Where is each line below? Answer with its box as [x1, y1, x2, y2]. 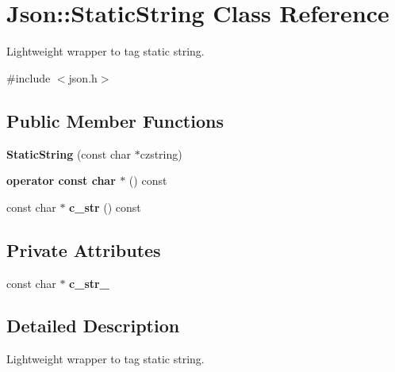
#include [6, 69, 51, 86]
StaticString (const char [6, 145, 132, 162]
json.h [68, 69, 98, 86]
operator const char [6, 172, 116, 189]
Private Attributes [6, 237, 161, 262]
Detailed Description [6, 313, 180, 338]
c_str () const [69, 198, 141, 215]
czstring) [140, 145, 182, 162]
